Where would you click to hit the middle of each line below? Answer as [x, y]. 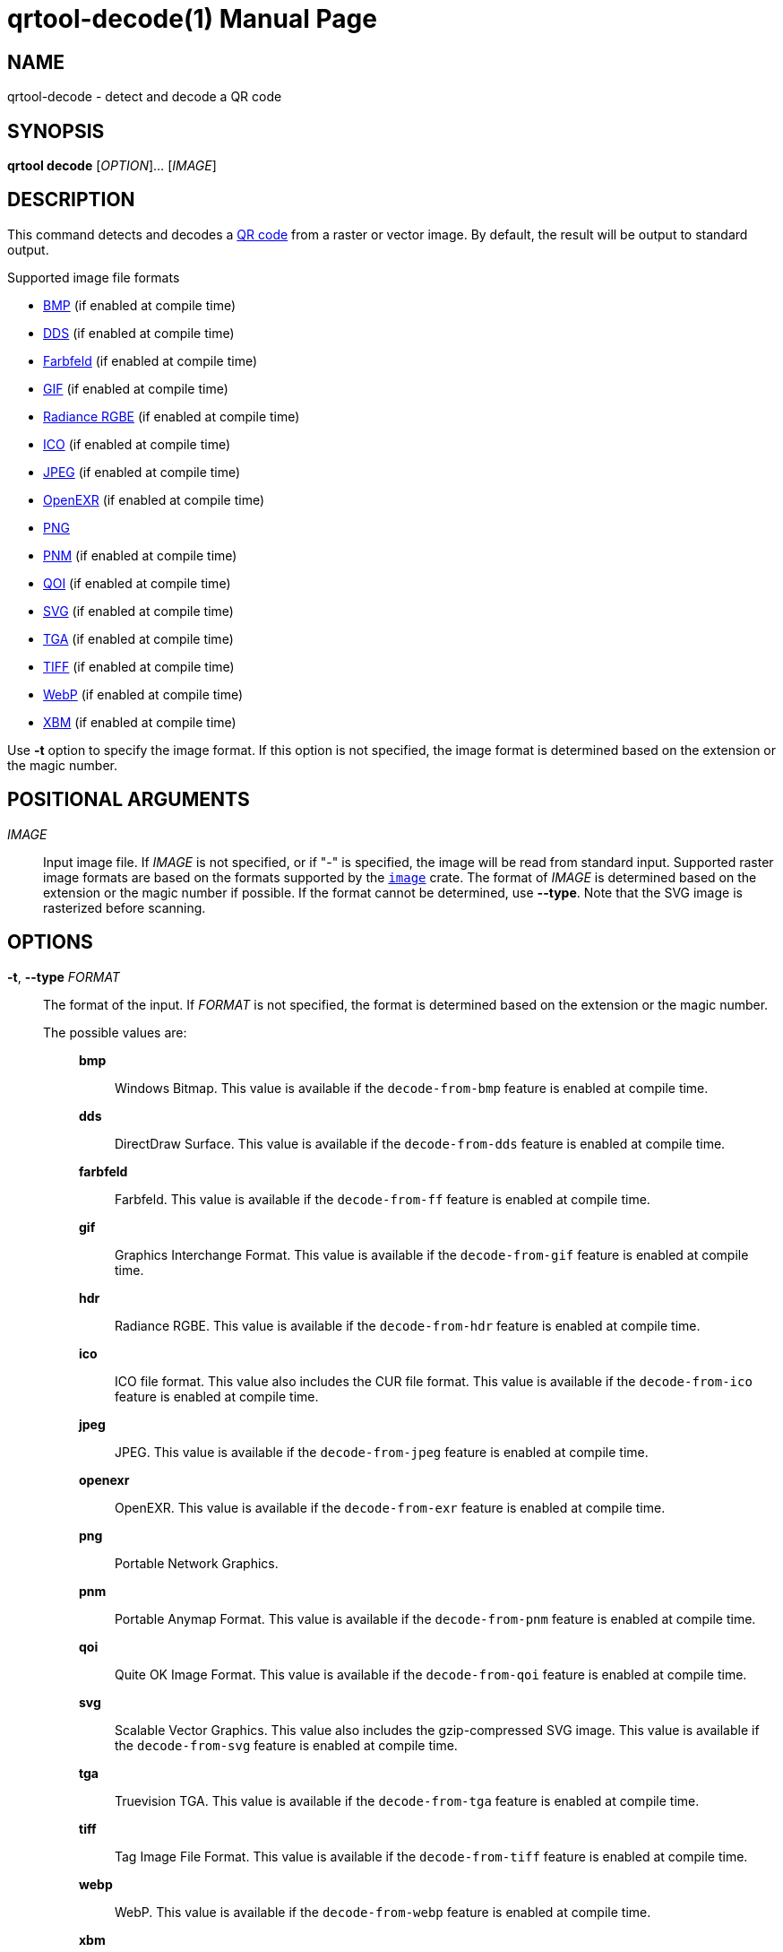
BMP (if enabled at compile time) [140, 305]
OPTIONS [50, 942]
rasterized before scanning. [125, 907]
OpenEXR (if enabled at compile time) [154, 499]
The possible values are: [115, 1032]
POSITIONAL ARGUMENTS [129, 800]
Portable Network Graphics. [197, 1563]
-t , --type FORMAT [64, 976]
